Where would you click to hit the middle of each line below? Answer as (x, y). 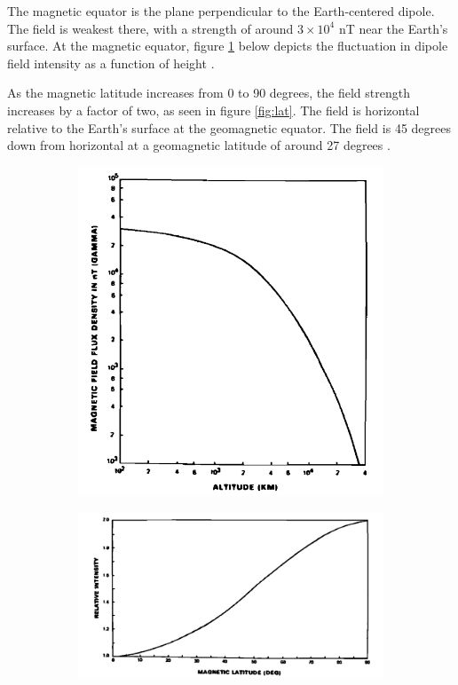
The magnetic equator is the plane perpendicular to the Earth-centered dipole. (221, 11)
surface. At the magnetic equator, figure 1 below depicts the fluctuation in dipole (228, 46)
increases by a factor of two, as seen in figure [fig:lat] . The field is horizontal (213, 110)
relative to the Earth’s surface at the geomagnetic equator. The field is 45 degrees (229, 127)
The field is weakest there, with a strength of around (150, 28)
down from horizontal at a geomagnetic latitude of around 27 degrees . (199, 145)
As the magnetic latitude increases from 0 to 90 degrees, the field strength (209, 93)
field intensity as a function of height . (111, 63)
